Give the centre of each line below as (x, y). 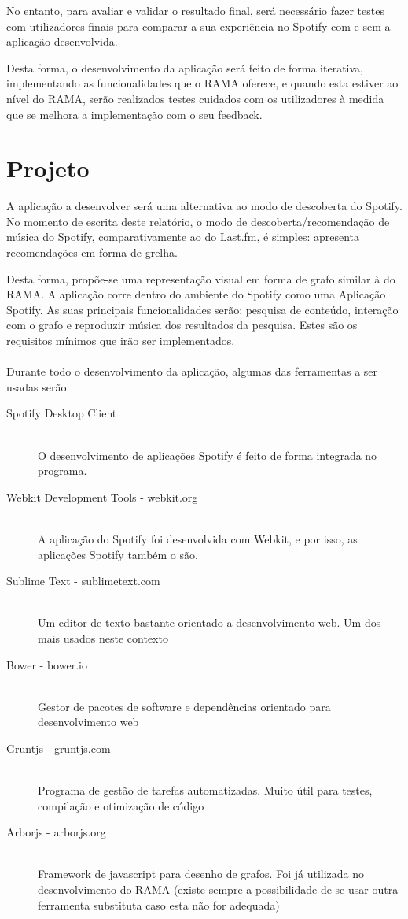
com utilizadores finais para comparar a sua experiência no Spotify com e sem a (198, 26)
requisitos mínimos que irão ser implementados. (121, 341)
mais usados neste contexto (103, 637)
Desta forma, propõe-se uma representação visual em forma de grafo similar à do (201, 278)
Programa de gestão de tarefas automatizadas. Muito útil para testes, (205, 790)
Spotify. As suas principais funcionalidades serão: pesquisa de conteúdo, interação (202, 309)
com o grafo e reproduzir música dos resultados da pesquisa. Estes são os (182, 325)
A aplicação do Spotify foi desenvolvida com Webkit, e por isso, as (198, 538)
